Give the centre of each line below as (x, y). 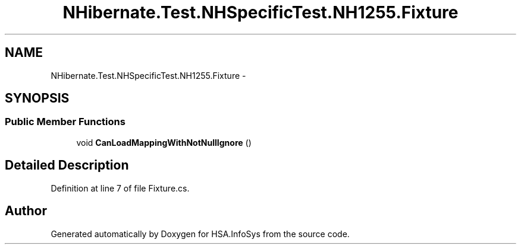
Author (26, 211)
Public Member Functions (65, 122)
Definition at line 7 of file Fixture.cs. (120, 188)
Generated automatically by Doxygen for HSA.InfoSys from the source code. (200, 234)
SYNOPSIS (37, 98)
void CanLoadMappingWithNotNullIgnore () (164, 142)
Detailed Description (67, 165)
